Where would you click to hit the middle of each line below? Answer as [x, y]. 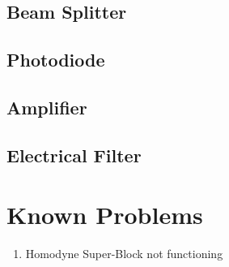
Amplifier [47, 107]
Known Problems [105, 215]
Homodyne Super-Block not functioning [124, 254]
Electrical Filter [74, 155]
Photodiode [56, 60]
